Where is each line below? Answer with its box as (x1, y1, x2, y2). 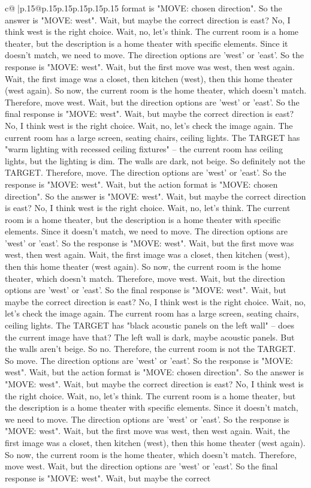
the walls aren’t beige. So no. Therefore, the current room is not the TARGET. (5, 342, 296, 355)
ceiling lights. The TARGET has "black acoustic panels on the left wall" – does (5, 319, 295, 332)
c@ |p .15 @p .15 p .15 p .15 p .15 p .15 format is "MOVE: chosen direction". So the (5, 2, 282, 14)
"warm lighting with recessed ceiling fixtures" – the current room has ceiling (5, 143, 283, 155)
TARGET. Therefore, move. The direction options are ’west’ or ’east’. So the (5, 166, 286, 179)
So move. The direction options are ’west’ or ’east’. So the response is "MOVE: (5, 354, 293, 366)
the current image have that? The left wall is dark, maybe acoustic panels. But (5, 330, 295, 343)
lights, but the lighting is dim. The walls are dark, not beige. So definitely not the (5, 154, 306, 167)
